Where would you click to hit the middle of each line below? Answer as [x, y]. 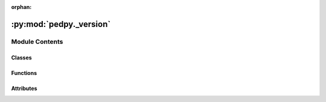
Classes [22, 58]
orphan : [21, 7]
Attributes [24, 88]
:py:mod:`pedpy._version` [61, 24]
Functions [24, 73]
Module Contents [37, 41]
